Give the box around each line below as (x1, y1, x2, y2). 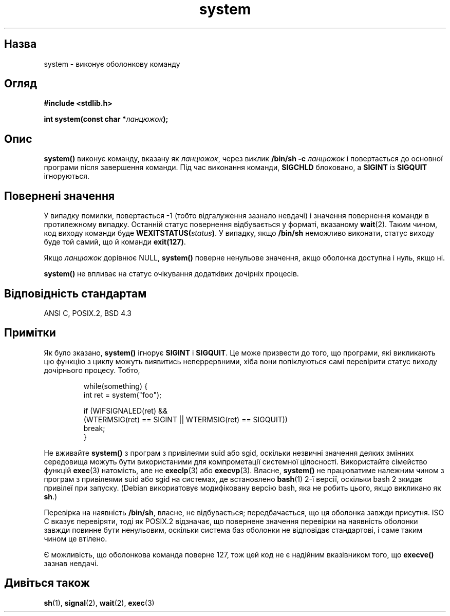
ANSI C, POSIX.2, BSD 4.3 (44, 308, 132, 318)
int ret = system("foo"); (83, 390, 162, 399)
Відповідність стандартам (4, 287, 147, 300)
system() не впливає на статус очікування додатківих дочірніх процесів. (44, 269, 299, 278)
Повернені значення (4, 189, 115, 202)
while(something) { (83, 381, 147, 390)
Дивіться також (4, 576, 90, 590)
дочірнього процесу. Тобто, (44, 365, 140, 375)
